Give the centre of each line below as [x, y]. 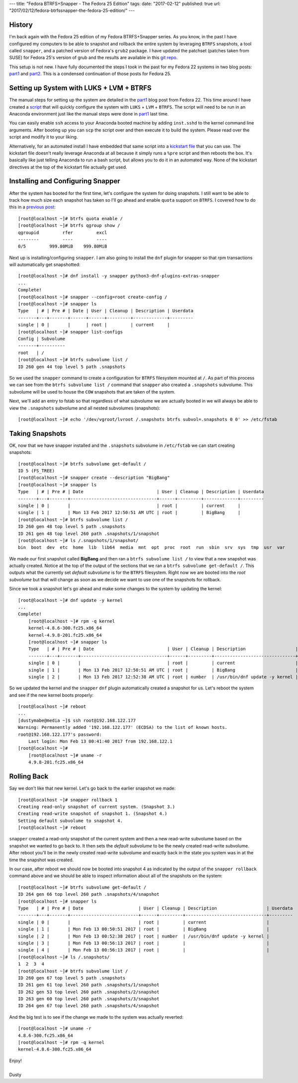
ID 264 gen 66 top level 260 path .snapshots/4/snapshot [89, 894]
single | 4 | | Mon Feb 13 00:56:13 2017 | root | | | [144, 950]
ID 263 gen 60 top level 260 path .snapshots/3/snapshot [89, 999]
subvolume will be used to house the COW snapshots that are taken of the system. [92, 392]
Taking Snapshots [38, 433]
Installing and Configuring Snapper [65, 181]
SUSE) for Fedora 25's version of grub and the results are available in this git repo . [93, 58]
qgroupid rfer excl [63, 232]
